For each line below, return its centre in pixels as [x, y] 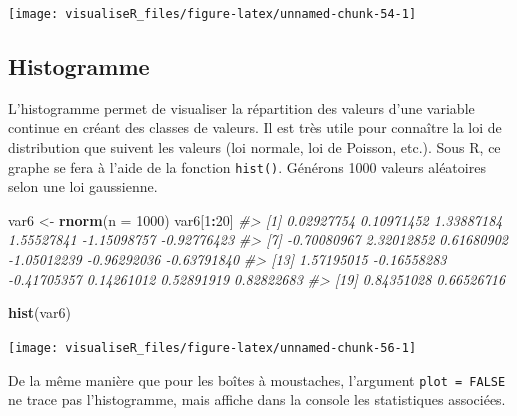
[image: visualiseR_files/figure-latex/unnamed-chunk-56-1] [212, 347]
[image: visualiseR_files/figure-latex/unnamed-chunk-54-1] [212, 14]
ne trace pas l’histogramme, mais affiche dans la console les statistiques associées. [257, 399]
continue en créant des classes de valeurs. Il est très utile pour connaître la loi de [255, 127]
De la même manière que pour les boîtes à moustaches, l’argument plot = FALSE [257, 379]
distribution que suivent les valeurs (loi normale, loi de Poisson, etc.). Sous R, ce [254, 147]
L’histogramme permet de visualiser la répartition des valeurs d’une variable [241, 107]
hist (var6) [40, 312]
